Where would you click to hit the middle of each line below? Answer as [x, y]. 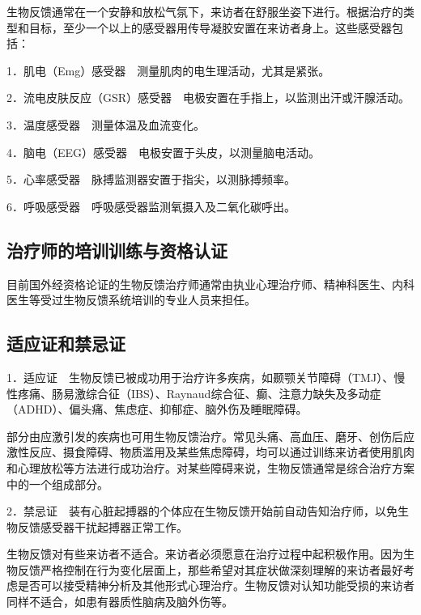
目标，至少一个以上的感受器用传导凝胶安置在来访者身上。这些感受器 [210, 27]
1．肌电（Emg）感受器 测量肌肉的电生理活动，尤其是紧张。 [168, 70]
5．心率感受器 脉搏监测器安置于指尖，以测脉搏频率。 [151, 179]
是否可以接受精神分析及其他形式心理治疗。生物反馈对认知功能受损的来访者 [216, 585]
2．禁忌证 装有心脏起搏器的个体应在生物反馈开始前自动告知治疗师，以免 [202, 511]
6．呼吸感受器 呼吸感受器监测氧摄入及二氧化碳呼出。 [151, 206]
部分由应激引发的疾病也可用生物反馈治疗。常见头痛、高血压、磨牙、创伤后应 [210, 436]
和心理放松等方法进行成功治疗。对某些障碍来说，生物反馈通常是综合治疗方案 [210, 467]
